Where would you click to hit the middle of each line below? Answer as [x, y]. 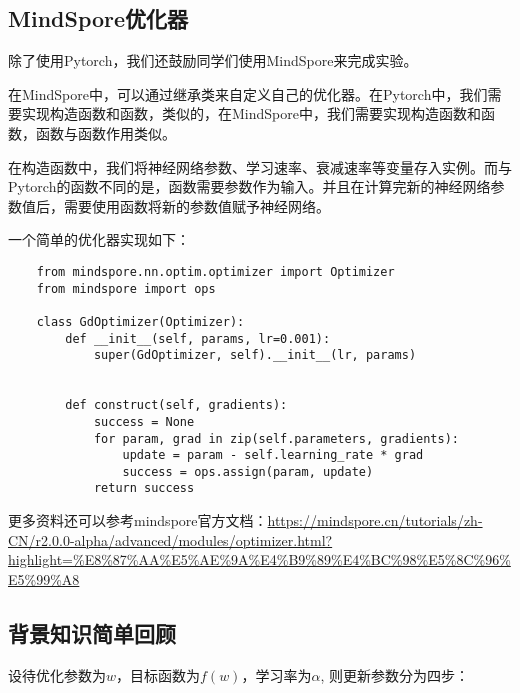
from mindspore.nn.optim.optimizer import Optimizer [215, 271]
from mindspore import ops [126, 288]
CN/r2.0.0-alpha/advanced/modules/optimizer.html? [170, 539]
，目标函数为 [158, 674]
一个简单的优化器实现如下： [99, 239]
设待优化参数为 [57, 674]
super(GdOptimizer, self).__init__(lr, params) [255, 355]
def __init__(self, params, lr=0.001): [198, 338]
